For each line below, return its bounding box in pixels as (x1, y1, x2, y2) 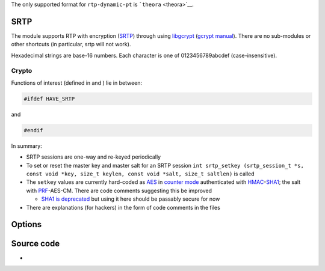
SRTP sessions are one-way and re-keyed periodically (26, 153, 161, 160)
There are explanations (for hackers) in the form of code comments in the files (26, 204, 221, 211)
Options (11, 219, 42, 230)
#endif (23, 127, 43, 133)
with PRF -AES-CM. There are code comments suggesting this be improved (26, 187, 212, 194)
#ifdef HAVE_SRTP (23, 95, 75, 102)
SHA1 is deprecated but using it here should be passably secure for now (41, 195, 220, 202)
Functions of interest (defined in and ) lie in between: (11, 79, 143, 87)
